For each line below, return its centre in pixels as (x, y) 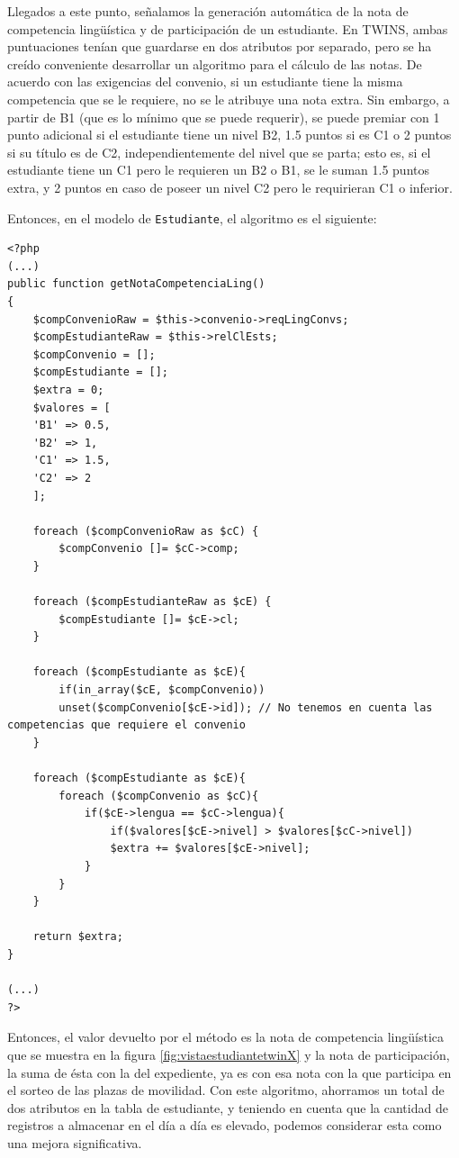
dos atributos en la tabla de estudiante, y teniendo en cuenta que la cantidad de (228, 1107)
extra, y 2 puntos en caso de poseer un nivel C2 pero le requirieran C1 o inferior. (230, 187)
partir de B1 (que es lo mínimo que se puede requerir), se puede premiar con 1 (224, 117)
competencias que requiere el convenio (126, 725)
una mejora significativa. (75, 1142)
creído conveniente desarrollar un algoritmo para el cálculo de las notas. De (215, 63)
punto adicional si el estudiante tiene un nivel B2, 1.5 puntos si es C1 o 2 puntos (229, 135)
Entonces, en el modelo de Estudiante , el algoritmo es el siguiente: (192, 217)
